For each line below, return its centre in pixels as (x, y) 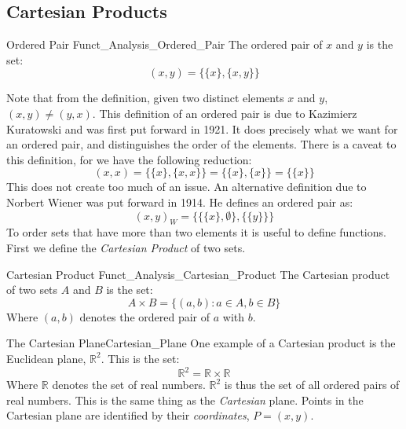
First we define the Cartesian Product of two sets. (126, 247)
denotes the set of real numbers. (129, 384)
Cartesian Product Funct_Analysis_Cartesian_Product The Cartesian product (198, 274)
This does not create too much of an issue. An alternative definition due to (187, 187)
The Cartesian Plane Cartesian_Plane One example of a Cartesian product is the (201, 343)
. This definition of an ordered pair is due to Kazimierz (225, 113)
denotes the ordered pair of (145, 316)
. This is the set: (140, 358)
